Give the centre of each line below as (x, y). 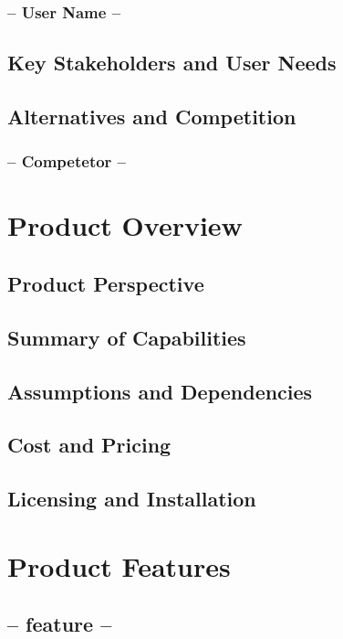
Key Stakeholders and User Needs (172, 63)
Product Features (119, 565)
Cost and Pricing (89, 445)
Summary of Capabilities (127, 337)
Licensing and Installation (132, 499)
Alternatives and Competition (152, 117)
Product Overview (125, 225)
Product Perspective (106, 284)
